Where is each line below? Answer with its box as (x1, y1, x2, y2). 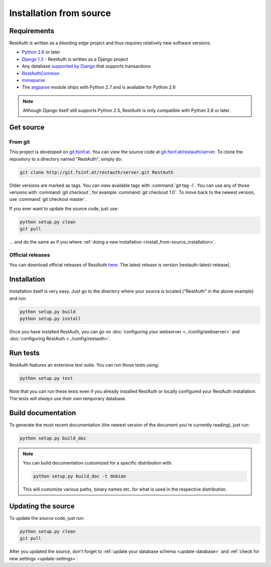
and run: (9, 295, 27, 301)
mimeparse (22, 77, 45, 83)
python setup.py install (20, 316, 81, 321)
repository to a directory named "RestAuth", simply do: (9, 156, 122, 162)
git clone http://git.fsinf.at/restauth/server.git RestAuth (20, 169, 174, 175)
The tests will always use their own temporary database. (9, 395, 126, 401)
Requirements (9, 27, 55, 35)
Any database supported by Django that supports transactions (22, 63, 151, 69)
